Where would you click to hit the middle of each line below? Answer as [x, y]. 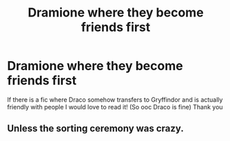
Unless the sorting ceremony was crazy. [95, 129]
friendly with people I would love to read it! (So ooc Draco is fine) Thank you [115, 107]
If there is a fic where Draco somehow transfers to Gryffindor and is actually [115, 99]
